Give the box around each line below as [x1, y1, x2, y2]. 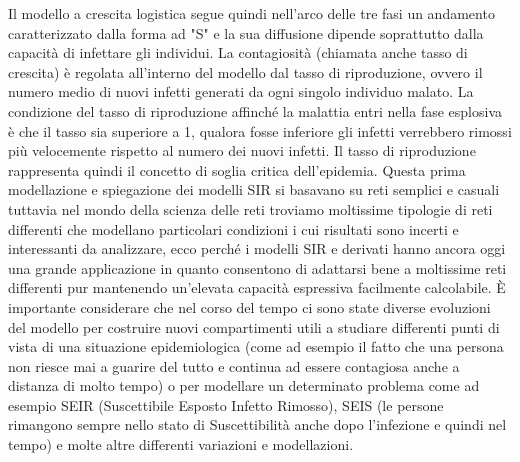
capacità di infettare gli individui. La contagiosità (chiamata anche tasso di [8, 42, 468, 63]
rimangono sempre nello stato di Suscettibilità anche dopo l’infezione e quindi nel [8, 414, 507, 435]
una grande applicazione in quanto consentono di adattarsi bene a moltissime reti [8, 257, 507, 278]
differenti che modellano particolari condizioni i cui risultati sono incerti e [8, 218, 459, 239]
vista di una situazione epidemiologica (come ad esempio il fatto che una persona [8, 336, 504, 357]
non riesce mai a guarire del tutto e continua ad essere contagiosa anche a [8, 355, 460, 376]
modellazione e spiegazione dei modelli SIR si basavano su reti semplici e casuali [8, 179, 500, 200]
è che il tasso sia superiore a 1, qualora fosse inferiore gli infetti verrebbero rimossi [8, 120, 512, 141]
